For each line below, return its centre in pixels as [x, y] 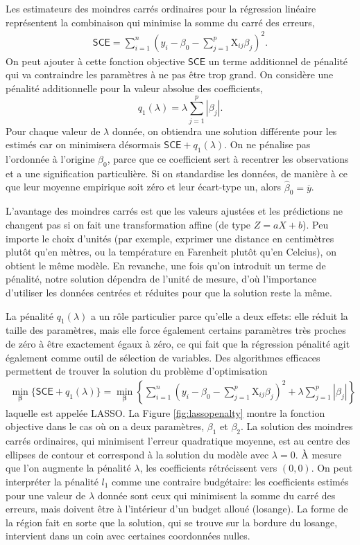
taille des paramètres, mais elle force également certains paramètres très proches [176, 330]
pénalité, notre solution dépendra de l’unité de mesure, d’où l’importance [161, 279]
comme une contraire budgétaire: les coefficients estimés [230, 481]
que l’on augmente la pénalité [68, 468]
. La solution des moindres [297, 426]
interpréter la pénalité [52, 481]
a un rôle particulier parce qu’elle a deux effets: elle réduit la [219, 315]
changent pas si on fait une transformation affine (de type [128, 225]
